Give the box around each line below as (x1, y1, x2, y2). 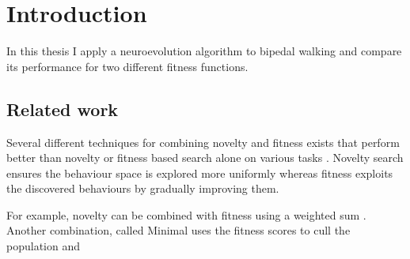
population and (6, 238, 80, 254)
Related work (6, 96, 119, 121)
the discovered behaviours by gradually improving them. (6, 180, 279, 197)
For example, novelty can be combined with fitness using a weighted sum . (6, 206, 366, 223)
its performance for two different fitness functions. (6, 58, 249, 74)
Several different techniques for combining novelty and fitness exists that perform (6, 133, 400, 150)
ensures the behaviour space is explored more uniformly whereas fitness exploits (6, 164, 393, 181)
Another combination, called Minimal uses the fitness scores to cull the (6, 222, 351, 238)
